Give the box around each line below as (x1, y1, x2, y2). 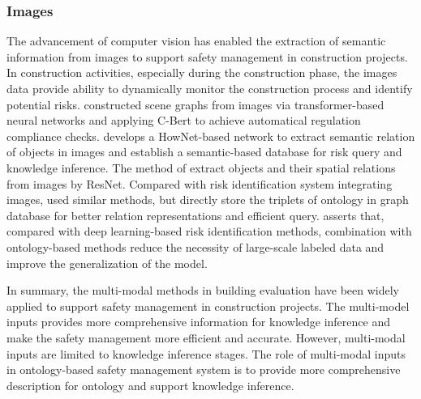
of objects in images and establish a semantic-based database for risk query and (6, 143, 402, 160)
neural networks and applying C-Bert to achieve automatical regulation (6, 112, 361, 129)
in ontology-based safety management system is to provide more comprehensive (6, 361, 401, 378)
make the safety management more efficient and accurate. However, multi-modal (6, 329, 406, 346)
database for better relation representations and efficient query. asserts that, (6, 206, 384, 223)
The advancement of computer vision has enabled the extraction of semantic (6, 32, 386, 49)
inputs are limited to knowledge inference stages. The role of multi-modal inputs (6, 345, 406, 362)
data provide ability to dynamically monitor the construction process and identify (6, 80, 413, 96)
